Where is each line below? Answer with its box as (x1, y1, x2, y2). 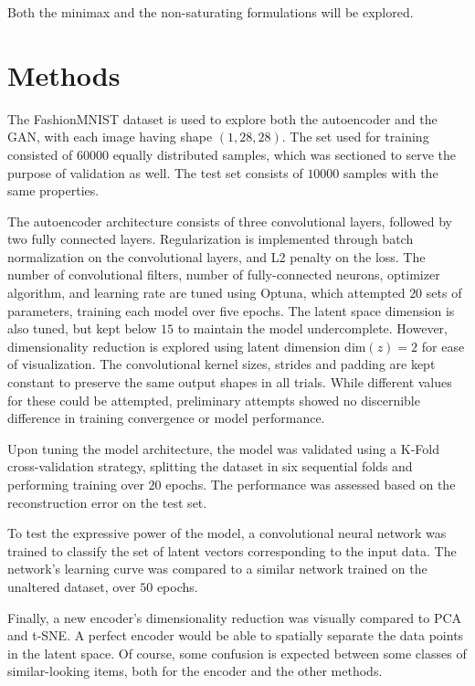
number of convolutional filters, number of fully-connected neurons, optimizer (7, 265, 440, 284)
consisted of (7, 144, 73, 164)
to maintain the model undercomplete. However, (177, 319, 448, 338)
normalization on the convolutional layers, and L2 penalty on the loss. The (7, 247, 426, 266)
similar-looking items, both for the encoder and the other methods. (7, 661, 383, 681)
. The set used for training (281, 127, 429, 146)
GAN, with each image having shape (7, 127, 213, 146)
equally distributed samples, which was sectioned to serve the (112, 144, 457, 164)
